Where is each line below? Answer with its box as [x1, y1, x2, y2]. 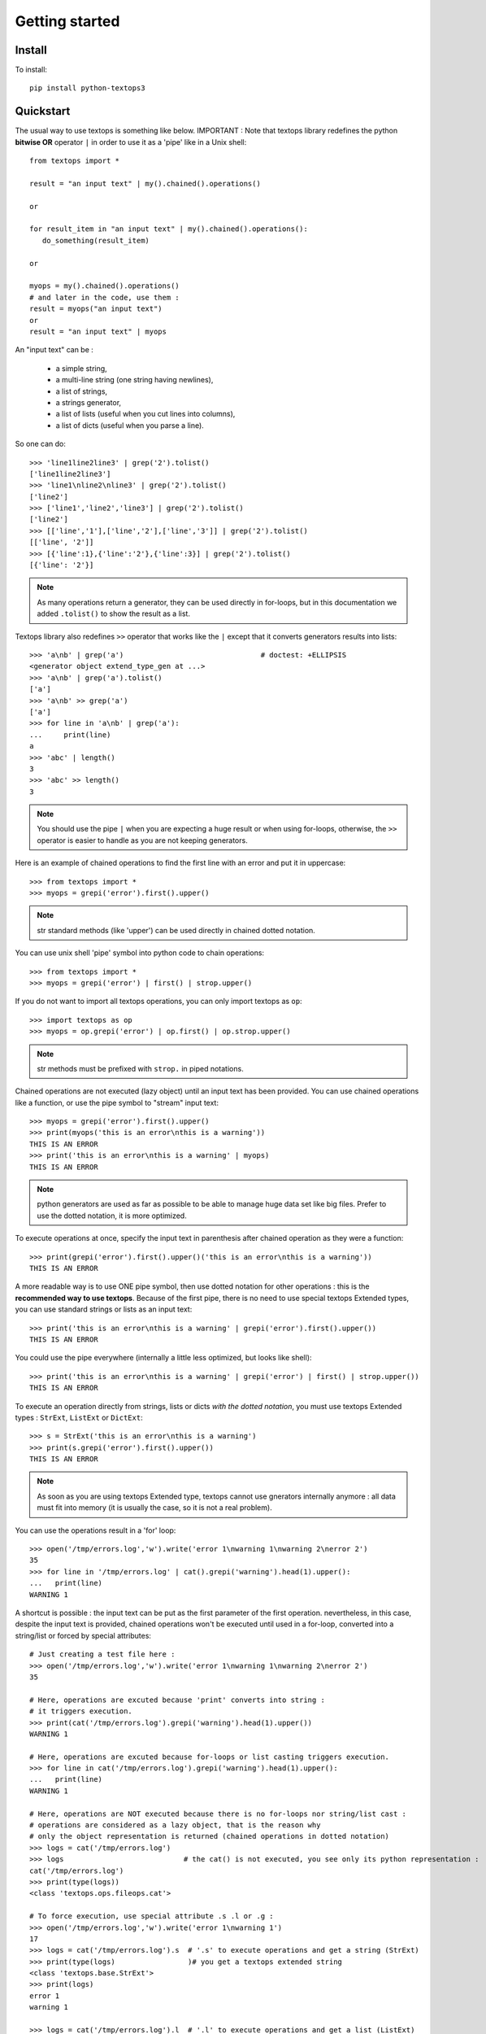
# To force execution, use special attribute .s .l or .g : [29, 1912, 274, 1921]
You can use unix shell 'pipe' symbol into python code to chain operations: [15, 948, 264, 958]
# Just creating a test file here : [29, 1650, 176, 1659]
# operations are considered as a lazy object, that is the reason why [29, 1821, 321, 1830]
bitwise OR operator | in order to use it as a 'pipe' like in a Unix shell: [15, 137, 247, 146]
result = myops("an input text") [29, 304, 163, 313]
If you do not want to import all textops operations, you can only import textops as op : [15, 997, 302, 1006]
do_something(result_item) [41, 236, 150, 245]
